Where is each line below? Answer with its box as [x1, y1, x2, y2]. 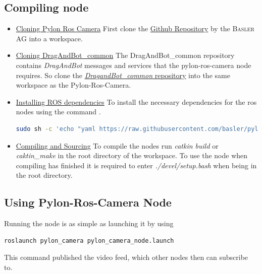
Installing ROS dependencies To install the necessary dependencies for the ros [16, 96, 257, 107]
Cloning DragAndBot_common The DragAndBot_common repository [16, 50, 235, 60]
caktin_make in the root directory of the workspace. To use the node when [16, 150, 248, 161]
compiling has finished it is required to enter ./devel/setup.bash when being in [16, 160, 257, 170]
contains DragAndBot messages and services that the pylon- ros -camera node [16, 59, 251, 70]
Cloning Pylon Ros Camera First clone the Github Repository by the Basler [16, 23, 254, 34]
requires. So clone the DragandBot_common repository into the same [16, 70, 230, 80]
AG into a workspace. [16, 33, 83, 43]
